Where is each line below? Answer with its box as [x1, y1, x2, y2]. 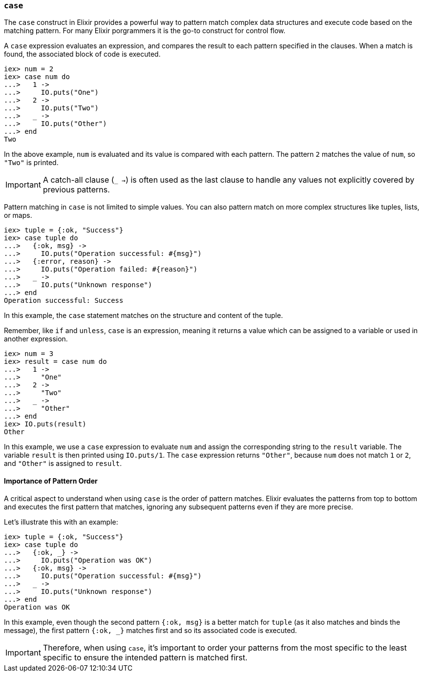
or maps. [4, 211, 32, 220]
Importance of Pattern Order [4, 476, 98, 485]
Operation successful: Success [4, 296, 124, 305]
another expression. [4, 335, 68, 343]
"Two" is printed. [4, 158, 59, 167]
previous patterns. [42, 185, 110, 195]
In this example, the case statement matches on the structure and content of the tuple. [4, 311, 283, 320]
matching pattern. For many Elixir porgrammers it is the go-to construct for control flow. [4, 26, 286, 35]
